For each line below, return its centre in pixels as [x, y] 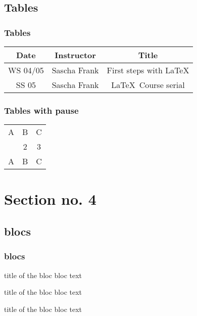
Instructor [75, 55]
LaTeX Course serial [148, 85]
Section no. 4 [50, 199]
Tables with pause [41, 110]
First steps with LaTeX [148, 70]
